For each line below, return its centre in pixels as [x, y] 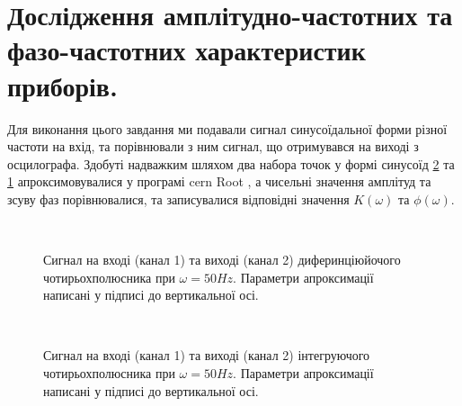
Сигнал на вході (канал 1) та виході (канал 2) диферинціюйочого [222, 260]
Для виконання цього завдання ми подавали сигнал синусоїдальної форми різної [227, 128]
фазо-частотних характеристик [187, 50]
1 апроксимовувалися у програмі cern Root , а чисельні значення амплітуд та [219, 181]
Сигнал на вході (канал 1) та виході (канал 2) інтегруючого [207, 355]
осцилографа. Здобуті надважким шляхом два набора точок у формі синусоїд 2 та [231, 163]
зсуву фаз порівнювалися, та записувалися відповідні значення [178, 198]
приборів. [62, 85]
